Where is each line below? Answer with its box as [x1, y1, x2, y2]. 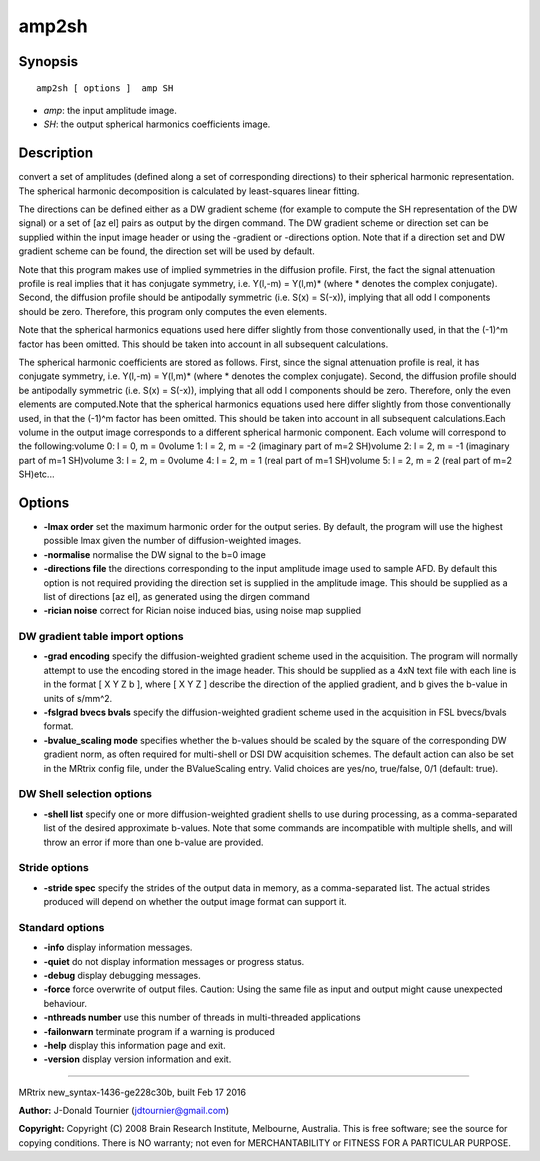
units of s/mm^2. [43, 692, 113, 704]
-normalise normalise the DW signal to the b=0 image [43, 548, 267, 560]
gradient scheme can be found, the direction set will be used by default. [18, 245, 315, 257]
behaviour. [43, 997, 88, 1009]
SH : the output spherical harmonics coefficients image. [43, 118, 271, 130]
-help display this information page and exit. [43, 1039, 226, 1051]
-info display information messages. [43, 941, 193, 954]
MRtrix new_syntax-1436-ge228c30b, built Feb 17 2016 [18, 1086, 247, 1098]
